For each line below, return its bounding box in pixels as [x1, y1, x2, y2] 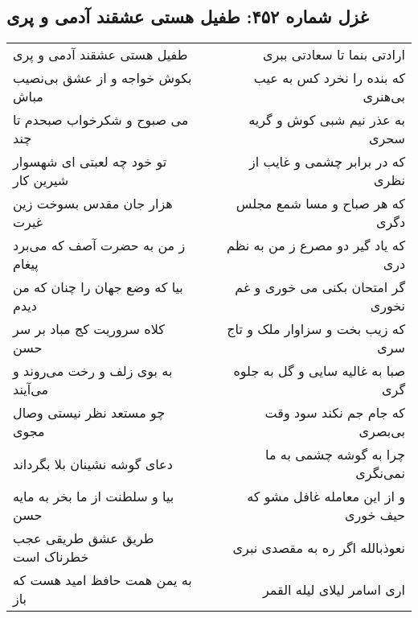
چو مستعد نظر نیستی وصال [13, 403, 166, 422]
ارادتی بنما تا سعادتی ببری [262, 45, 405, 64]
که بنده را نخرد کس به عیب [253, 68, 405, 88]
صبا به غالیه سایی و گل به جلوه [233, 361, 405, 381]
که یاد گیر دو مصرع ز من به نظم [227, 236, 405, 255]
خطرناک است [13, 547, 89, 566]
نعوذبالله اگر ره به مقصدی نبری [232, 538, 405, 557]
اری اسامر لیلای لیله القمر [263, 579, 405, 599]
